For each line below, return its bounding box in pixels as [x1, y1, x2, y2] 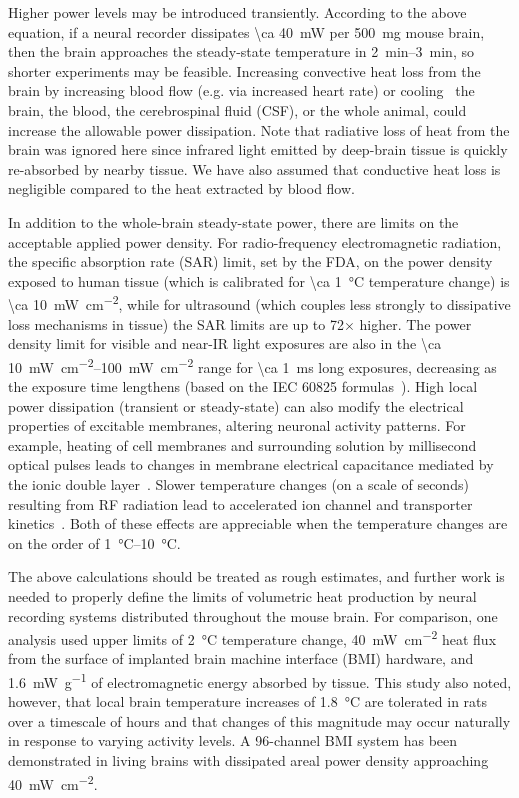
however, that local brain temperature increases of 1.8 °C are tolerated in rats [8, 691, 488, 712]
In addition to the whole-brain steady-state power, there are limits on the [8, 211, 459, 232]
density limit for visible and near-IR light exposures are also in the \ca [8, 333, 442, 354]
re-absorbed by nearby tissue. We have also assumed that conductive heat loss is [8, 158, 501, 179]
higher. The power [359, 313, 472, 334]
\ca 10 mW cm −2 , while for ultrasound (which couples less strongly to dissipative [8, 291, 511, 314]
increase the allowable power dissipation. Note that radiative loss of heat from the [8, 119, 510, 140]
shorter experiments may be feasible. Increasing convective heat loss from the [8, 60, 481, 81]
